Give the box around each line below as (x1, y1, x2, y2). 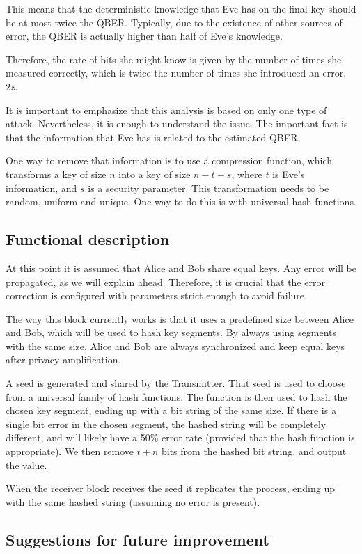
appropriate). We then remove (6, 444, 134, 459)
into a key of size (118, 166, 191, 181)
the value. (6, 457, 47, 472)
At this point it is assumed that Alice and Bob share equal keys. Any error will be (6, 260, 357, 275)
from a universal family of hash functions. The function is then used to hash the (6, 389, 347, 404)
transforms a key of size (6, 166, 107, 181)
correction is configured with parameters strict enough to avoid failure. (6, 288, 307, 303)
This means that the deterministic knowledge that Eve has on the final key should (6, 1, 356, 15)
